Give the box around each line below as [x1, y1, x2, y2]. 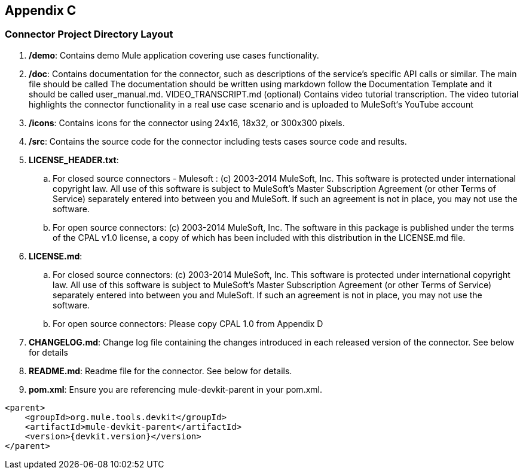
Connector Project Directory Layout [5, 28, 173, 41]
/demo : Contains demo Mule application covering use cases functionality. [29, 50, 319, 60]
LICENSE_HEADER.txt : [29, 154, 119, 165]
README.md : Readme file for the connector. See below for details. [29, 365, 292, 376]
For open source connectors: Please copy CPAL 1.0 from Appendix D [53, 318, 323, 329]
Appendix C [5, 3, 77, 18]
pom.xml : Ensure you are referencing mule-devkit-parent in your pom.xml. [29, 384, 322, 395]
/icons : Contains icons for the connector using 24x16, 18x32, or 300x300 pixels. [29, 117, 345, 128]
